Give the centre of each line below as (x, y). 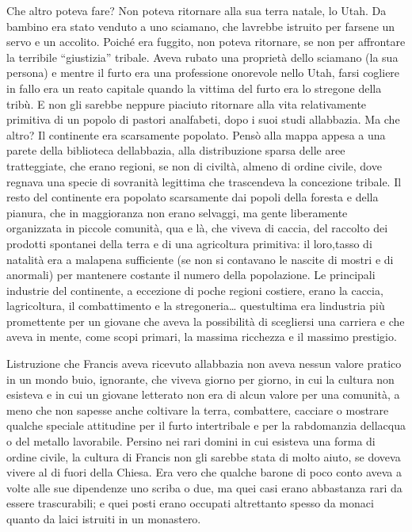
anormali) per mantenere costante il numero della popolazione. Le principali (191, 275)
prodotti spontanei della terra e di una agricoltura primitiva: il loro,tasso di (189, 243)
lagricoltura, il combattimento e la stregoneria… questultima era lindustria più (196, 306)
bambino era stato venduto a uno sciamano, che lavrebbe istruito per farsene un (201, 26)
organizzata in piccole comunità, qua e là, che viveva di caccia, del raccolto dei (197, 228)
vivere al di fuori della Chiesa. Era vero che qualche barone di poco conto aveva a (204, 472)
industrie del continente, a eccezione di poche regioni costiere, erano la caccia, (195, 290)
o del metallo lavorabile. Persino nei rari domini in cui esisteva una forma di (191, 441)
